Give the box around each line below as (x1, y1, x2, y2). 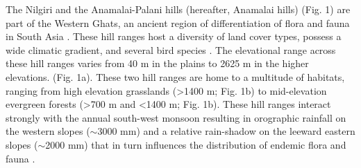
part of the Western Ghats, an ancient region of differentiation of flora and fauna (6, 15, 350, 30)
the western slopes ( (6, 124, 90, 138)
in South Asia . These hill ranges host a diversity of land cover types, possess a (6, 29, 342, 44)
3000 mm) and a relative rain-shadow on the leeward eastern (97, 124, 355, 138)
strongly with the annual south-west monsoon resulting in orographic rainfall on (6, 110, 346, 124)
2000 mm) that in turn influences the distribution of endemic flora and (45, 137, 346, 151)
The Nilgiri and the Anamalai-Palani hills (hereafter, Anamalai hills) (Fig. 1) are (6, 2, 351, 16)
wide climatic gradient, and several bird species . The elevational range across (6, 42, 336, 57)
